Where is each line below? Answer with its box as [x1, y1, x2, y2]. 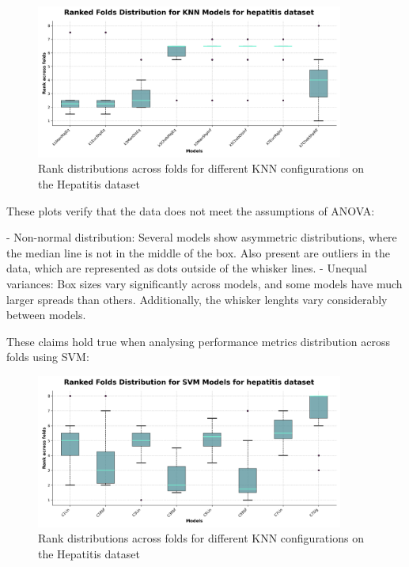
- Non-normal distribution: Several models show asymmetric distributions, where [6, 229, 397, 245]
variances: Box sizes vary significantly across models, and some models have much [6, 275, 403, 291]
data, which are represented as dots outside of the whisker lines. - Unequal [6, 260, 367, 276]
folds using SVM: [6, 348, 89, 365]
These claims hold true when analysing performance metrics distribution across [6, 333, 390, 349]
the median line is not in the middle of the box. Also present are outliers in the [6, 244, 390, 261]
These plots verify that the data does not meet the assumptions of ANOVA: [6, 202, 375, 219]
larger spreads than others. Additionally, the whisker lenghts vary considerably [6, 291, 388, 307]
